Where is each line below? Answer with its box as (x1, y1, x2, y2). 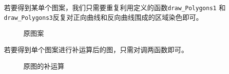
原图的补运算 (23, 60, 64, 71)
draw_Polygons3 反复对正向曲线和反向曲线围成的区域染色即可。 (4, 12, 203, 22)
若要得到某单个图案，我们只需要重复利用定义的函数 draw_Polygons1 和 (4, 2, 226, 12)
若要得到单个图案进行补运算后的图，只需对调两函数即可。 (4, 44, 188, 54)
